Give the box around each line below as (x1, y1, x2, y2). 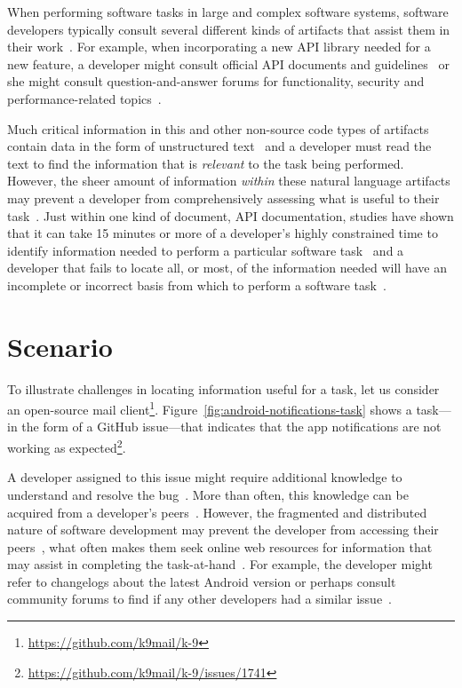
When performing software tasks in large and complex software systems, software (7, 3, 449, 20)
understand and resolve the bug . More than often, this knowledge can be (7, 485, 409, 503)
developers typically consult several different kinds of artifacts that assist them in (7, 20, 450, 38)
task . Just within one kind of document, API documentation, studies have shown (7, 206, 454, 225)
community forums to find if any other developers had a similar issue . (7, 589, 393, 608)
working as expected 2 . (7, 436, 126, 456)
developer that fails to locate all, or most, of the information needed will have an (7, 258, 447, 277)
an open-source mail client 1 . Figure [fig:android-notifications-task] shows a (7, 398, 412, 418)
